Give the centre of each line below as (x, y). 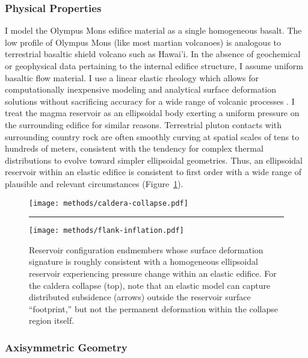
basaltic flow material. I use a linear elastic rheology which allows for (132, 77)
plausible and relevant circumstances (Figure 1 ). (94, 183)
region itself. (52, 320)
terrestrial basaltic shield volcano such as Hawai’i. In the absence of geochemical (153, 54)
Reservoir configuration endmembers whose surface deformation (146, 249)
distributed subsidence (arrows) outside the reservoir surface (140, 297)
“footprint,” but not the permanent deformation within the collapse (154, 308)
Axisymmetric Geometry (66, 347)
